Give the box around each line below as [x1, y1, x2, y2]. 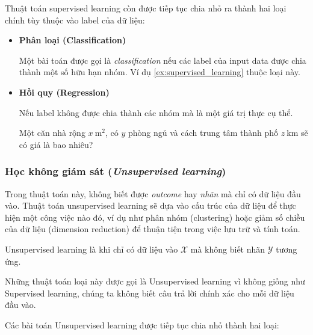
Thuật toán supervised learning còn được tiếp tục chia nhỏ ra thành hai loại [5, 2, 287, 14]
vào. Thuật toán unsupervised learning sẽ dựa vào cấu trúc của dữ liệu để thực [5, 199, 296, 212]
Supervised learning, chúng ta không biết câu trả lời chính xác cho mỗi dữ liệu [5, 286, 294, 299]
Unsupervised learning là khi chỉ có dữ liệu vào [5, 242, 178, 255]
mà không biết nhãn [190, 242, 265, 255]
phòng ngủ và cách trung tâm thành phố [128, 126, 278, 139]
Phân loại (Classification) [19, 34, 126, 46]
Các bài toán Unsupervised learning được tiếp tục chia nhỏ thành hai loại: [5, 318, 279, 331]
